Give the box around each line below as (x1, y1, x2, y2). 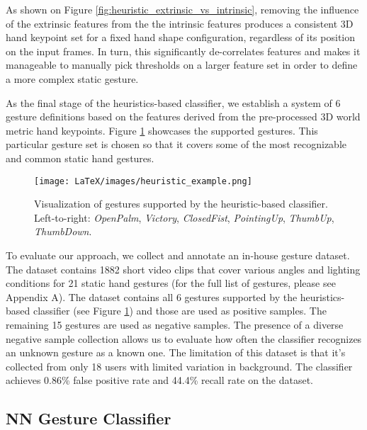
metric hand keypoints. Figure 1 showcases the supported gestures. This (6, 123, 318, 137)
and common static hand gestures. (6, 150, 154, 165)
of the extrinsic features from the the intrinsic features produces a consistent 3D (6, 16, 354, 30)
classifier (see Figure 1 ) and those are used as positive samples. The (33, 303, 327, 318)
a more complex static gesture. (6, 71, 139, 86)
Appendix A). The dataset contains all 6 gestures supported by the (6, 289, 298, 304)
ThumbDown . (34, 224, 92, 239)
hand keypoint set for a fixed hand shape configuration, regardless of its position (6, 30, 356, 45)
